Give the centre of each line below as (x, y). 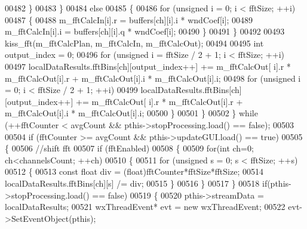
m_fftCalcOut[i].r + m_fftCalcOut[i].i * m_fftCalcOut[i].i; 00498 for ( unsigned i (153, 78)
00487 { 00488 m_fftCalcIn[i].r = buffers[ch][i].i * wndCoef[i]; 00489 (129, 19)
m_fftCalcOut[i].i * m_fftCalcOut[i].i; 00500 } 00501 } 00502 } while (131, 113)
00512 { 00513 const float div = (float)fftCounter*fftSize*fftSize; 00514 (134, 171)
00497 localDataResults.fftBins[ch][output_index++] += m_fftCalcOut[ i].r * (148, 66)
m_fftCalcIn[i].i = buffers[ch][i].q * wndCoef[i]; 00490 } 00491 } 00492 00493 (145, 31)
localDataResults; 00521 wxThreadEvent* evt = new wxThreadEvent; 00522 (145, 207)
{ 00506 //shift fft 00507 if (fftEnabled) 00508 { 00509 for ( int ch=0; (129, 148)
